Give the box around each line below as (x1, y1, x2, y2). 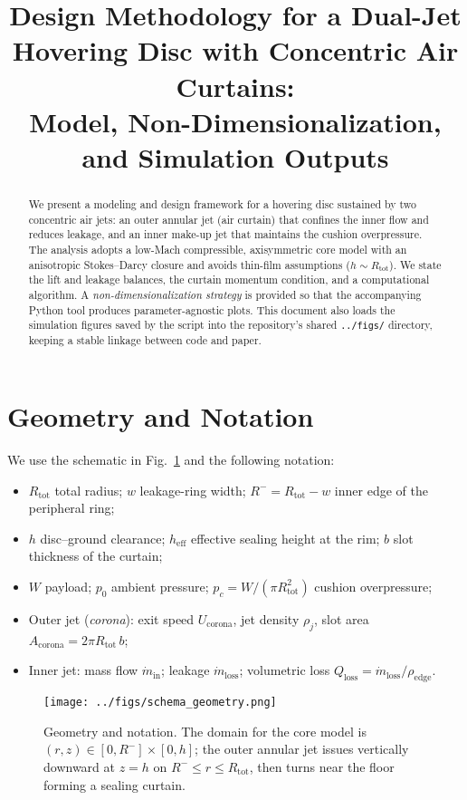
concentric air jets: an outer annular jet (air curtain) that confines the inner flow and (28, 211, 429, 227)
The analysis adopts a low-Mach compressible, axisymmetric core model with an (28, 241, 407, 256)
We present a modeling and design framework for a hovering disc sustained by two (28, 196, 417, 211)
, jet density (233, 609, 300, 628)
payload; (44, 576, 92, 595)
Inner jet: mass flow (28, 660, 138, 680)
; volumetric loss (239, 660, 330, 680)
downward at (43, 757, 115, 776)
